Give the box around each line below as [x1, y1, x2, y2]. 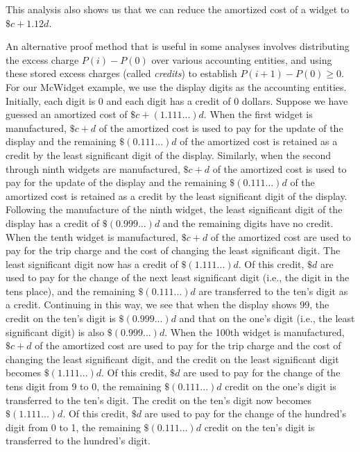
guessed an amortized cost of [6, 107, 128, 122]
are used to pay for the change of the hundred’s [144, 406, 347, 421]
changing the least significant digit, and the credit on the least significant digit [6, 351, 339, 366]
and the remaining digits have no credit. [162, 215, 334, 230]
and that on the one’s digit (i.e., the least [179, 311, 355, 326]
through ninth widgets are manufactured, [6, 161, 180, 176]
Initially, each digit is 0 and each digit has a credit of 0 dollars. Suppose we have [6, 93, 348, 108]
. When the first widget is [203, 107, 313, 122]
